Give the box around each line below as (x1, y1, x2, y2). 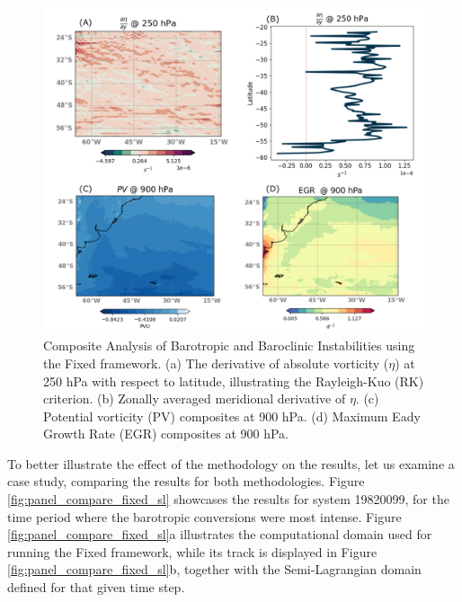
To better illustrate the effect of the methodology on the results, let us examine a (7, 454, 455, 473)
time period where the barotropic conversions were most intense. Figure (7, 507, 402, 526)
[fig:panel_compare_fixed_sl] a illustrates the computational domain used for (7, 525, 432, 544)
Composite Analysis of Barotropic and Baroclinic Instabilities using (43, 336, 415, 355)
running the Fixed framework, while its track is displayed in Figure (7, 542, 378, 561)
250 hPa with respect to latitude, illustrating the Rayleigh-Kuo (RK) (43, 371, 424, 390)
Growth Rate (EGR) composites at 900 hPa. (43, 424, 289, 443)
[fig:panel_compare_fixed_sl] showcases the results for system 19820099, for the (7, 490, 449, 509)
